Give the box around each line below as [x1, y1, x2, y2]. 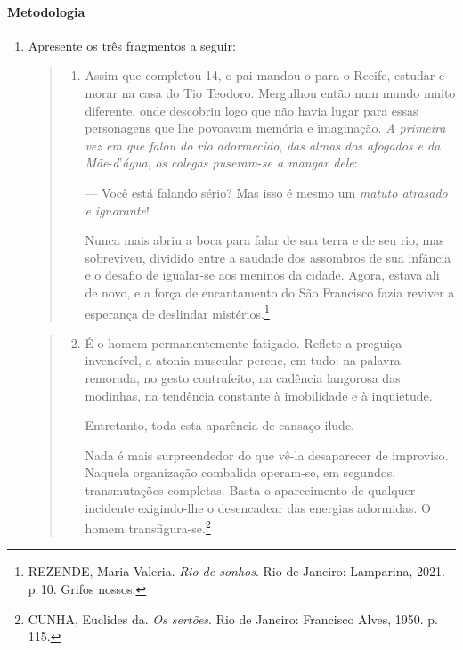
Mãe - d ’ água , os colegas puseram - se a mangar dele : [85, 153, 358, 172]
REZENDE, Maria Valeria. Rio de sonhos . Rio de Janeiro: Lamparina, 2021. [28, 562, 445, 581]
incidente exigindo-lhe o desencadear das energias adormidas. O [85, 498, 431, 516]
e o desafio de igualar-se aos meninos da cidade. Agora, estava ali [85, 265, 440, 284]
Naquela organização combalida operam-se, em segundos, [85, 463, 396, 482]
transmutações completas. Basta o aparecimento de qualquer [85, 480, 416, 499]
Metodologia [7, 2, 85, 20]
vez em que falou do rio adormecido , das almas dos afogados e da [85, 135, 441, 154]
